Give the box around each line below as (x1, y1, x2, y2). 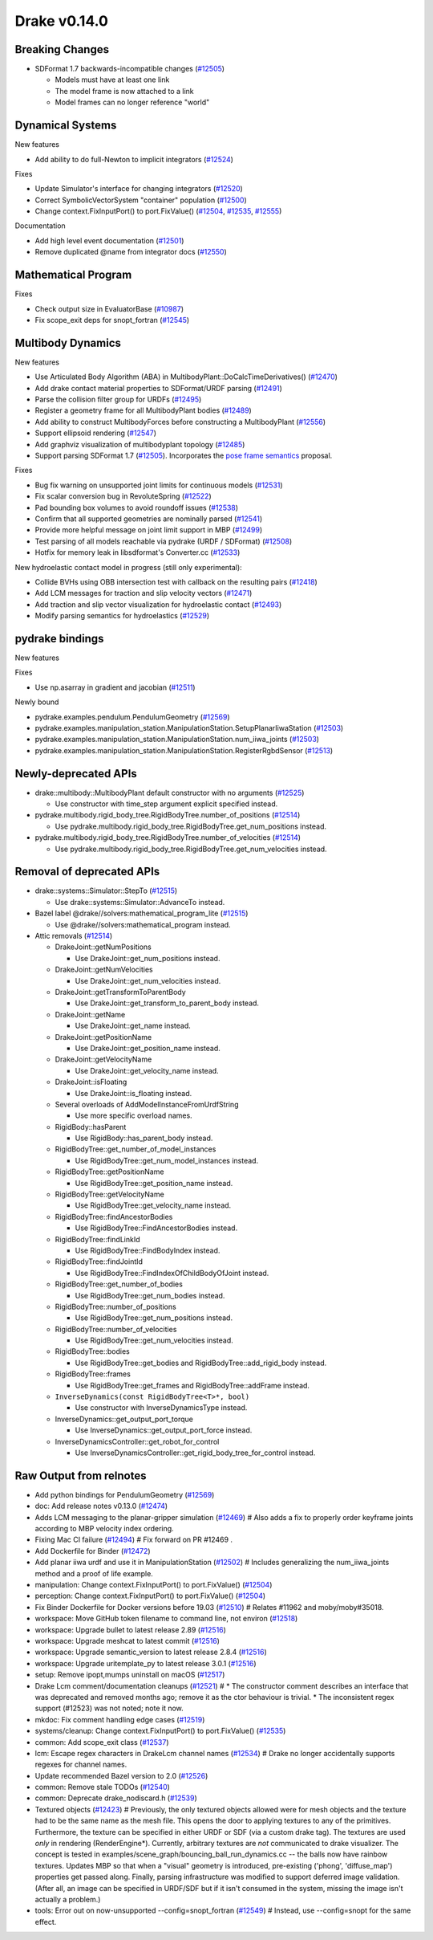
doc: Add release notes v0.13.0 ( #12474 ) (34, 1502, 168, 1511)
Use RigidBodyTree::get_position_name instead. (75, 1178, 233, 1188)
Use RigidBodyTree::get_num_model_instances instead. (75, 1155, 259, 1165)
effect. (34, 1917, 57, 1926)
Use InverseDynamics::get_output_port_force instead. (75, 1425, 253, 1435)
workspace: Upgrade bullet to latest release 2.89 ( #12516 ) (34, 1624, 226, 1634)
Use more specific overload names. (75, 1111, 192, 1120)
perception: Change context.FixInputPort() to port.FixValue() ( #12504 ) (34, 1591, 266, 1601)
